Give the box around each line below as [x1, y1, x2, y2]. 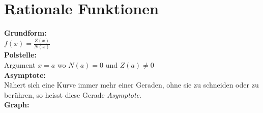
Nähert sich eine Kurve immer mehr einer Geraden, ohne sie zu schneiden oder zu [4, 79, 259, 90]
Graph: [4, 99, 30, 110]
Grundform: [4, 27, 47, 38]
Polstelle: [4, 49, 37, 60]
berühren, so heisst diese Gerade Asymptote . [4, 89, 141, 100]
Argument [4, 59, 36, 70]
